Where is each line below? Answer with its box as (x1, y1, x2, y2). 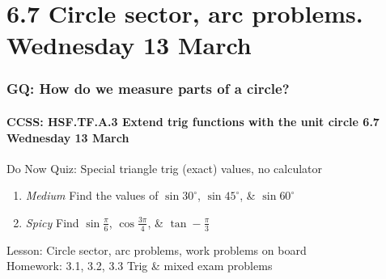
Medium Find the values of (25, 187, 159, 204)
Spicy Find (25, 213, 79, 230)
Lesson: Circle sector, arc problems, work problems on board (6, 241, 307, 258)
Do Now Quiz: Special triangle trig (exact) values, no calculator (6, 159, 323, 176)
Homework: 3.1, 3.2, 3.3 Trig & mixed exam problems (6, 257, 273, 274)
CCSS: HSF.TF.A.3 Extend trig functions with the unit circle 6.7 (6, 113, 380, 129)
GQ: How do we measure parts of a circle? (6, 78, 290, 99)
